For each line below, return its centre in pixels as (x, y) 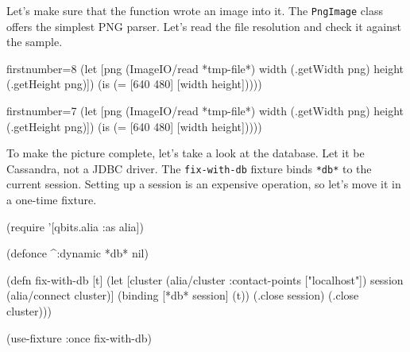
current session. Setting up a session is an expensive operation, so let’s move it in (204, 184)
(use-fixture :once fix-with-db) (79, 337)
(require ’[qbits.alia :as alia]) (75, 226)
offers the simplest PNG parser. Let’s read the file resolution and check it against (204, 26)
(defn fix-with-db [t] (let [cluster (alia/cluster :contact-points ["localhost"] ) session (205, 279)
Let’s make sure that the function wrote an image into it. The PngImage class (195, 10)
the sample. (35, 42)
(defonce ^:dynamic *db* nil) (77, 253)
